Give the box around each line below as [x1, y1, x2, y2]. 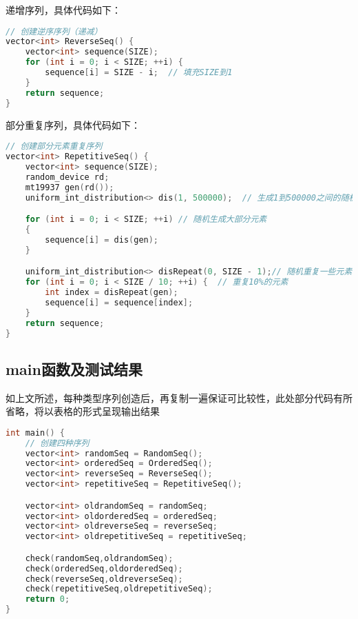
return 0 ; [25, 594, 70, 605]
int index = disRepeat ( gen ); [45, 287, 178, 297]
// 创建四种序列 [25, 438, 89, 448]
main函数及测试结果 [6, 358, 143, 379]
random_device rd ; [25, 172, 109, 182]
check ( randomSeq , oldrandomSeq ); [25, 553, 173, 563]
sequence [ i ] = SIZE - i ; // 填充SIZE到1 [45, 68, 233, 78]
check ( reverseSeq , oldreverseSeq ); [25, 574, 183, 584]
